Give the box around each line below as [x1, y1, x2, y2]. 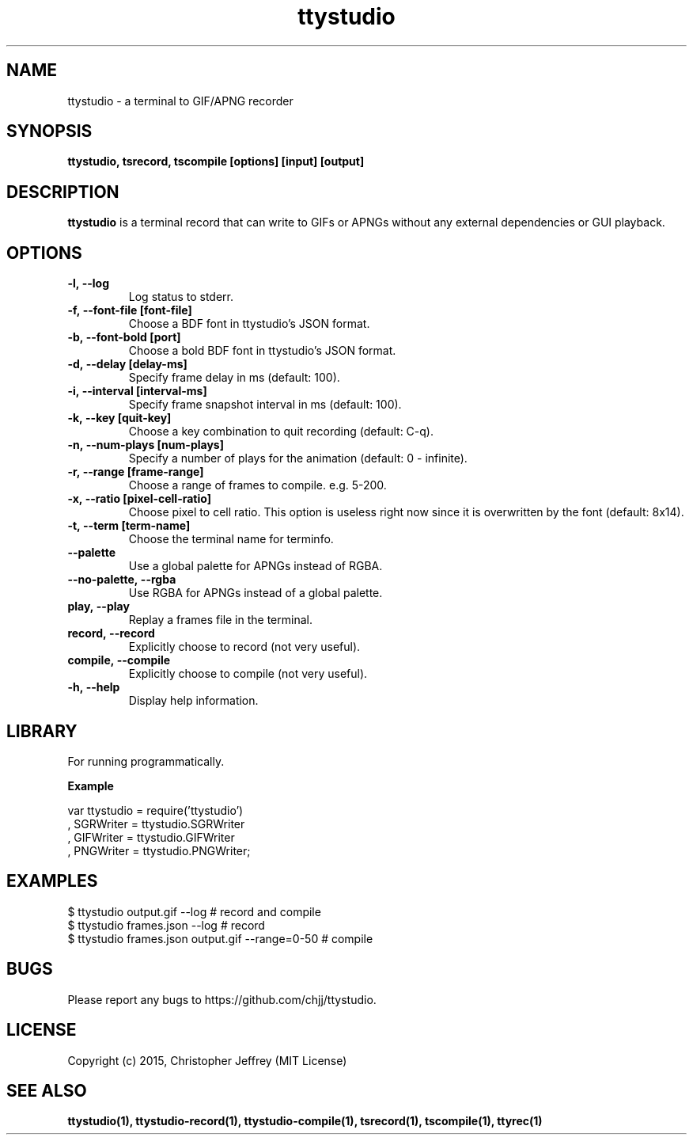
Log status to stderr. [128, 290, 233, 304]
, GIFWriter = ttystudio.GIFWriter [67, 830, 235, 844]
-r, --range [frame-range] [67, 465, 204, 479]
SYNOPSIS [6, 121, 93, 142]
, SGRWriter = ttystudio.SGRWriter [67, 816, 245, 831]
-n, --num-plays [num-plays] [67, 438, 224, 452]
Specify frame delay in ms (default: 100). [128, 371, 340, 385]
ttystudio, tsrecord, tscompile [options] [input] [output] [67, 154, 365, 169]
